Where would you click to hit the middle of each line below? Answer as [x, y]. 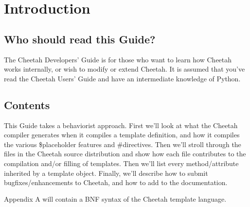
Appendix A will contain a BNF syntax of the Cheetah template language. [115, 198]
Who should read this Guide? [80, 39]
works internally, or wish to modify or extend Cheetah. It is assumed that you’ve [125, 69]
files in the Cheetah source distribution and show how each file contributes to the [125, 154]
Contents [27, 104]
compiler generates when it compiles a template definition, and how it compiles [122, 135]
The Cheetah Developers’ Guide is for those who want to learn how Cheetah [118, 59]
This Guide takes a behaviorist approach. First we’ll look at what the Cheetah [121, 125]
